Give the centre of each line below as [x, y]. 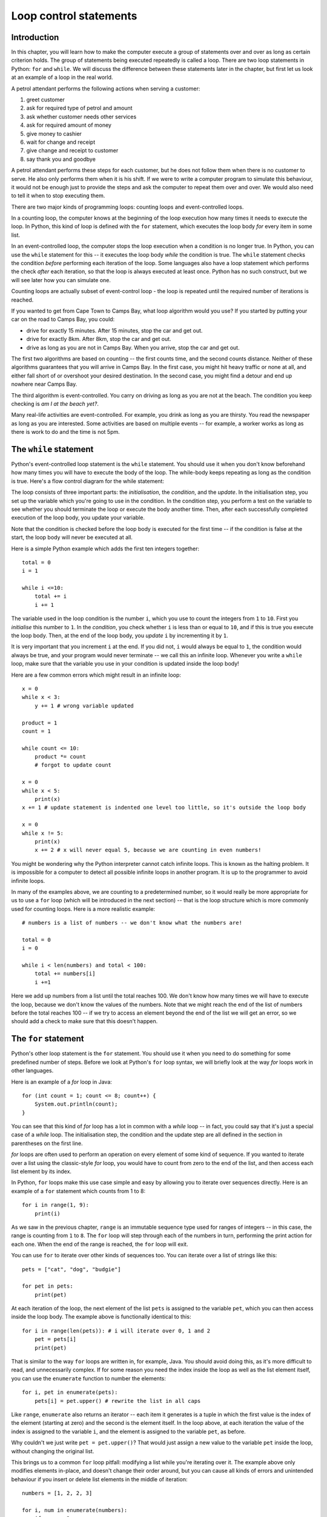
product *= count [60, 757]
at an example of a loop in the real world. [62, 77]
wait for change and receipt [61, 142]
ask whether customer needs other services [81, 117]
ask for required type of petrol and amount [79, 108]
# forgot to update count [73, 765]
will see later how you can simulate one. [61, 280]
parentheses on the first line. [47, 1143]
